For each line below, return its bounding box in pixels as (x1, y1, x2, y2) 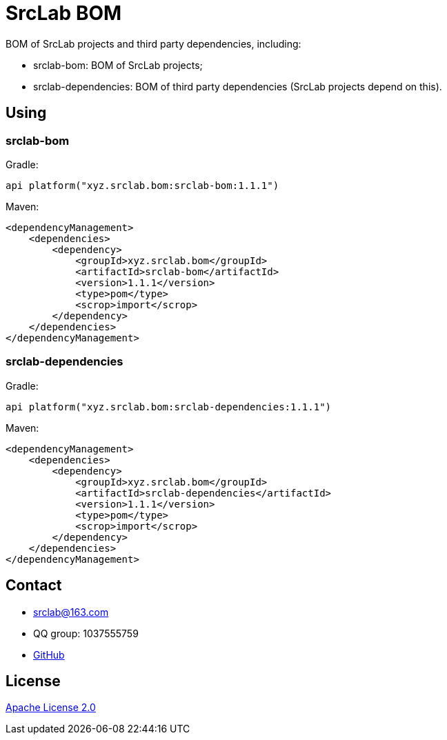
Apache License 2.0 (6, 701, 96, 714)
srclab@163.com (33, 606, 109, 618)
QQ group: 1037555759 (33, 627, 139, 639)
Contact (6, 577, 62, 594)
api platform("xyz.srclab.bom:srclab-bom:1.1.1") (6, 179, 279, 191)
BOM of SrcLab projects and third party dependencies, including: (6, 37, 301, 50)
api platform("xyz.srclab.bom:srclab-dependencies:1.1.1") (6, 401, 332, 412)
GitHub (33, 648, 65, 661)
